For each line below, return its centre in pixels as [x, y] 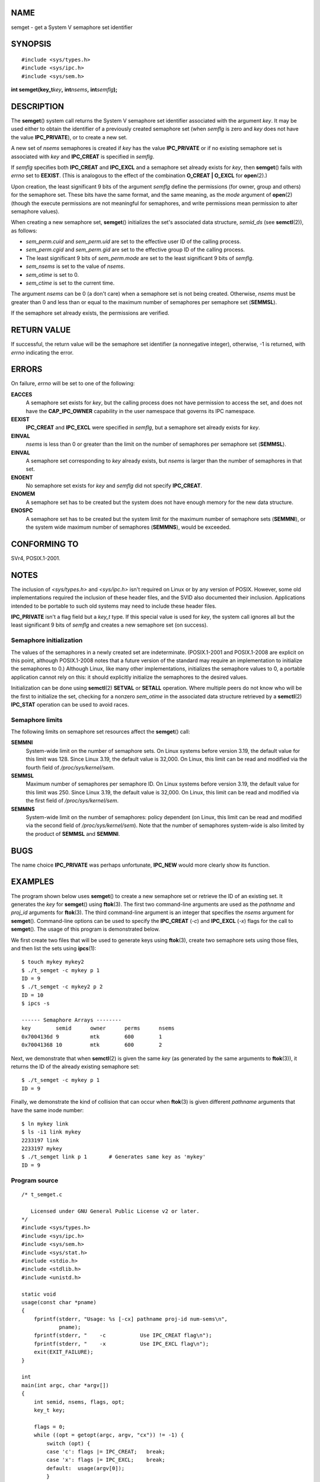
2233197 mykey [42, 1149]
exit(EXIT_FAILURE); [63, 1352]
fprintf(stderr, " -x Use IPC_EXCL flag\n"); [121, 1344]
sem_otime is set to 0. [52, 274]
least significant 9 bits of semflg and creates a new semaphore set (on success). [110, 625]
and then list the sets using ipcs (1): [54, 948]
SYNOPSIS [31, 44]
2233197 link [40, 1140]
